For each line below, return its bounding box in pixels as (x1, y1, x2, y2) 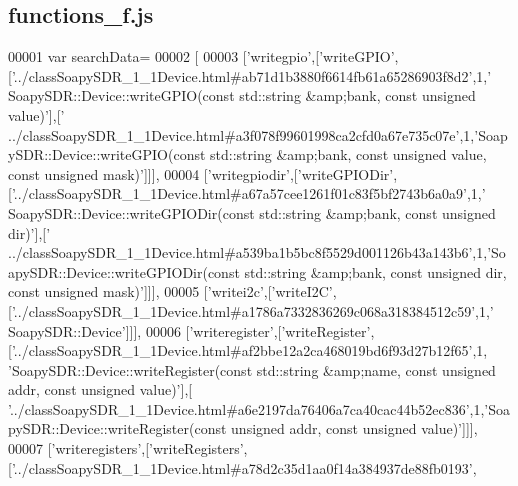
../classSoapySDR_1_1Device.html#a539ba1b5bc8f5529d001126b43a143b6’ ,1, (8, 242, 488, 263)
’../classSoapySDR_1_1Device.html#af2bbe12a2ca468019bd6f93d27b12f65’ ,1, (11, 340, 488, 361)
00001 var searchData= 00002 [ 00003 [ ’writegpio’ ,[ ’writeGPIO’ (8, 46, 395, 67)
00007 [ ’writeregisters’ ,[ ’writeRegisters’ (8, 438, 244, 459)
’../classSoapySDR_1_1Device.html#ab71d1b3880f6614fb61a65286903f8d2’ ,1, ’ (11, 65, 492, 86)
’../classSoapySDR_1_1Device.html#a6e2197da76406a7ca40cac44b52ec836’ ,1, (8, 398, 485, 419)
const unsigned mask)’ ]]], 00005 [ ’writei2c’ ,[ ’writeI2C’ (8, 281, 333, 302)
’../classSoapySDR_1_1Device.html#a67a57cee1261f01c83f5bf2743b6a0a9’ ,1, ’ (11, 183, 486, 204)
